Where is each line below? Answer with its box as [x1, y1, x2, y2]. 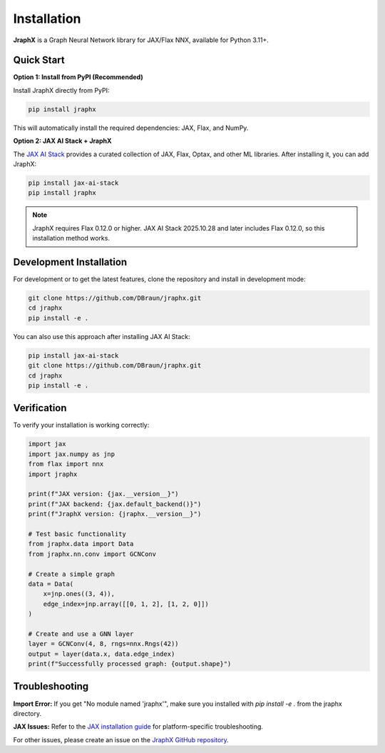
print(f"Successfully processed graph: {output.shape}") [28, 660, 232, 668]
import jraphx [28, 470, 78, 478]
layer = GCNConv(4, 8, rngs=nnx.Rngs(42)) [28, 640, 179, 648]
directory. [13, 709, 42, 717]
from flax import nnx [28, 460, 104, 468]
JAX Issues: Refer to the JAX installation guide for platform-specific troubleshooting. [13, 722, 264, 731]
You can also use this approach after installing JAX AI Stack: [13, 332, 190, 340]
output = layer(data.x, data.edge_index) [28, 650, 175, 658]
